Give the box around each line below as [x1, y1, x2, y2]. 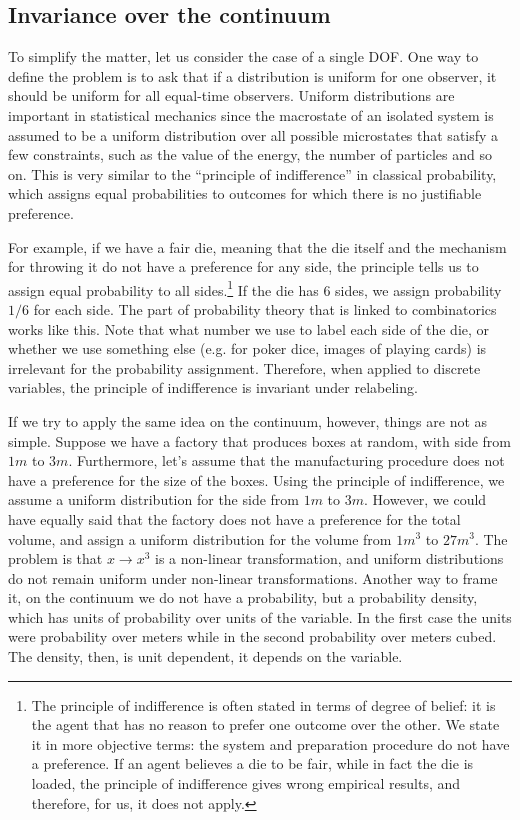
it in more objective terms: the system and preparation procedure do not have [31, 733, 510, 754]
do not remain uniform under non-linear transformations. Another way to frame [8, 567, 498, 588]
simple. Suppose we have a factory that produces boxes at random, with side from [8, 430, 511, 451]
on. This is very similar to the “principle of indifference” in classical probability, [8, 163, 497, 184]
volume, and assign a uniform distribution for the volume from [8, 528, 392, 549]
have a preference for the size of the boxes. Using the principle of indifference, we [8, 469, 505, 490]
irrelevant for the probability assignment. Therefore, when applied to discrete [8, 357, 481, 378]
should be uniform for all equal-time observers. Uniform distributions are [8, 85, 455, 106]
